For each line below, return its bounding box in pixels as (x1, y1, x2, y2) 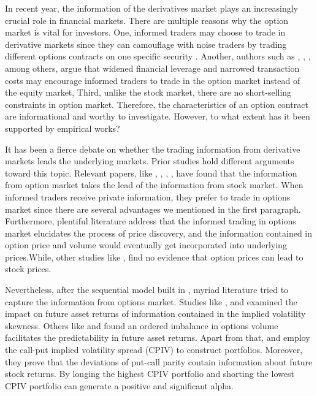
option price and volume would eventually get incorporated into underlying (5, 238, 287, 251)
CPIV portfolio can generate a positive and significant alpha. (5, 379, 234, 392)
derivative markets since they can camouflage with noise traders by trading (5, 37, 287, 50)
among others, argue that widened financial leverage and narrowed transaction (5, 61, 300, 74)
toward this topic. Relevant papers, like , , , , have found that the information (5, 166, 297, 179)
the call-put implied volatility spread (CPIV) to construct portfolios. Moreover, (5, 343, 303, 356)
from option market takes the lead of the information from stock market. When (5, 178, 304, 191)
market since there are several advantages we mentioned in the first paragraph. (5, 202, 301, 215)
